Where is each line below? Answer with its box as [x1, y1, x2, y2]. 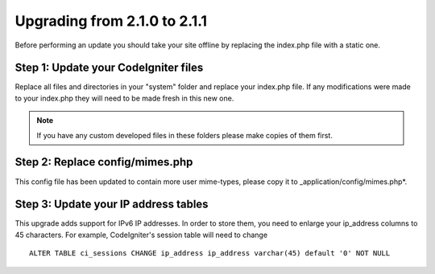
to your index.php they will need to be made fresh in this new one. [14, 93, 234, 103]
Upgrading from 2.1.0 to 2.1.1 [14, 12, 208, 30]
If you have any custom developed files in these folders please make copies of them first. [36, 130, 333, 140]
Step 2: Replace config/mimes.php [14, 155, 193, 169]
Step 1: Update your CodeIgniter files [14, 61, 204, 75]
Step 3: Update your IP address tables [14, 198, 209, 211]
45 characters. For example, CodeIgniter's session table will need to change [14, 230, 268, 239]
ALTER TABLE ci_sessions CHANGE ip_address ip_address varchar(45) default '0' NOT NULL [29, 249, 391, 258]
